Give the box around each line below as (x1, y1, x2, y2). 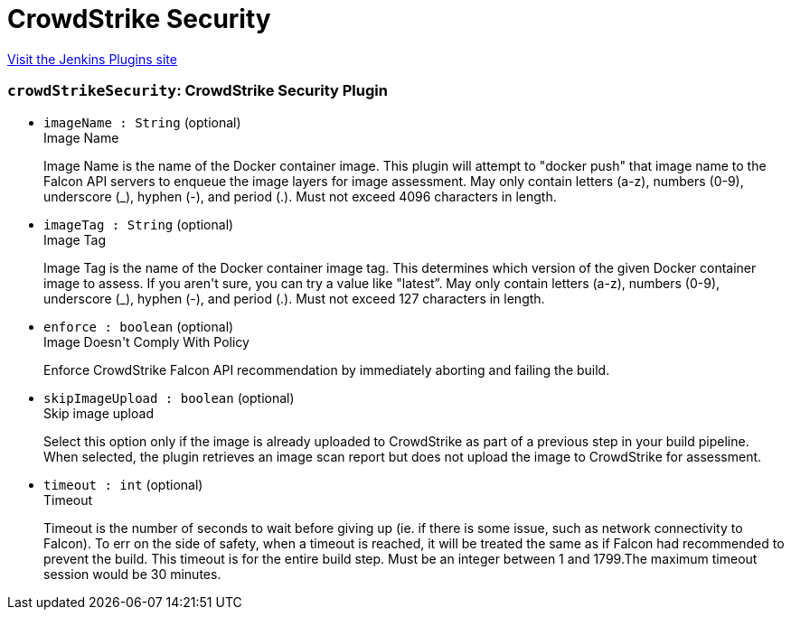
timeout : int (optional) (43, 476, 203, 492)
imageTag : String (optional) (43, 216, 234, 232)
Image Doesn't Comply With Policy (43, 333, 250, 350)
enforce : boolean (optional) (43, 318, 234, 334)
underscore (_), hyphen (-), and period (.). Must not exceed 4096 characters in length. (43, 188, 557, 204)
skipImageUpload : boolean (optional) (43, 389, 295, 406)
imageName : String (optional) (43, 114, 241, 130)
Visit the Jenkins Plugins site (7, 51, 177, 67)
